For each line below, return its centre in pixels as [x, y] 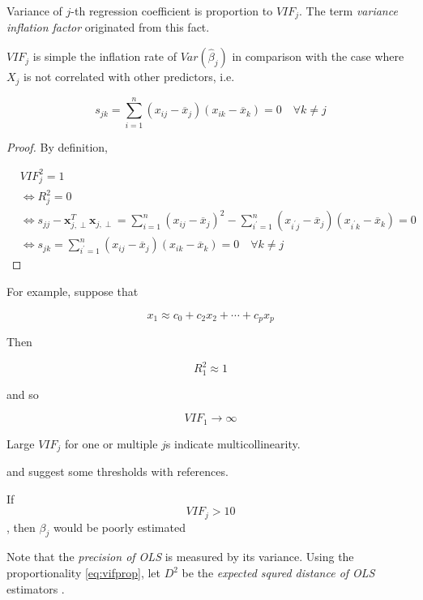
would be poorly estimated [119, 527]
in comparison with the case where [318, 56]
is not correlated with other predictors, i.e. [129, 77]
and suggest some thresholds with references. [117, 471]
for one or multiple [111, 443]
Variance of [34, 11]
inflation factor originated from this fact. [108, 27]
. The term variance [348, 11]
